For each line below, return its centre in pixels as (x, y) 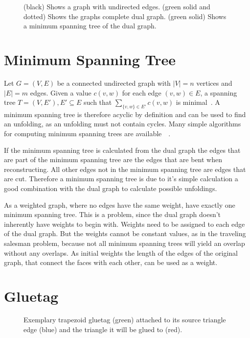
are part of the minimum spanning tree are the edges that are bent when (113, 159)
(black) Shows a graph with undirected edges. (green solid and (117, 6)
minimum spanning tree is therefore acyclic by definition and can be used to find (125, 114)
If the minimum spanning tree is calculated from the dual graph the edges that (122, 150)
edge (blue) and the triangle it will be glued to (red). (103, 329)
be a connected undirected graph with (114, 83)
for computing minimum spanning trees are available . (87, 133)
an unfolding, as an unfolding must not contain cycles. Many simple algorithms (123, 124)
